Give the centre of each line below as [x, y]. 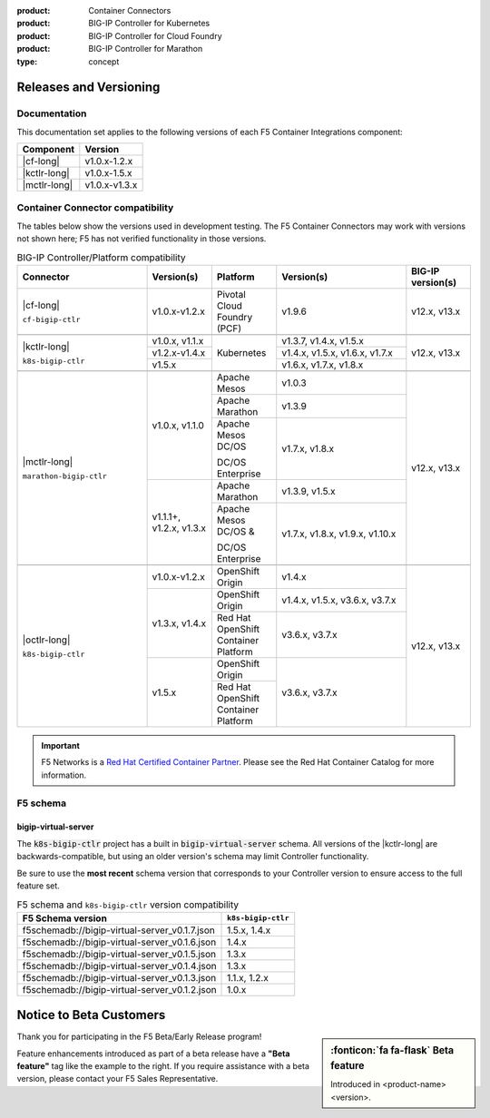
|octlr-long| [46, 640]
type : [27, 61]
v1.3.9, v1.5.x [309, 492]
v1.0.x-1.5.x [108, 173]
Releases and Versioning [88, 88]
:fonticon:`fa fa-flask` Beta [392, 1051]
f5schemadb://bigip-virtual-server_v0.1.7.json [118, 930]
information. [64, 775]
